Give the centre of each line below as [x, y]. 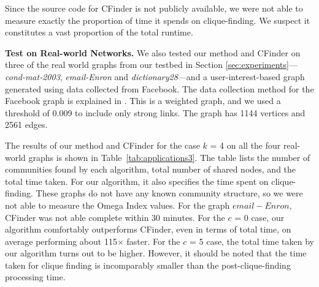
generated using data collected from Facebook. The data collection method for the [159, 88]
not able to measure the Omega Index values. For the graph [117, 205]
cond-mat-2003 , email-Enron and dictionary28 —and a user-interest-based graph [155, 76]
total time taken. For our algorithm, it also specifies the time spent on [137, 181]
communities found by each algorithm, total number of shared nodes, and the [151, 169]
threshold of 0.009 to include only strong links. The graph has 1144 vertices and [155, 112]
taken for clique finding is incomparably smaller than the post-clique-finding [148, 265]
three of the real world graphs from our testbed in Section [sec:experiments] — [151, 65]
